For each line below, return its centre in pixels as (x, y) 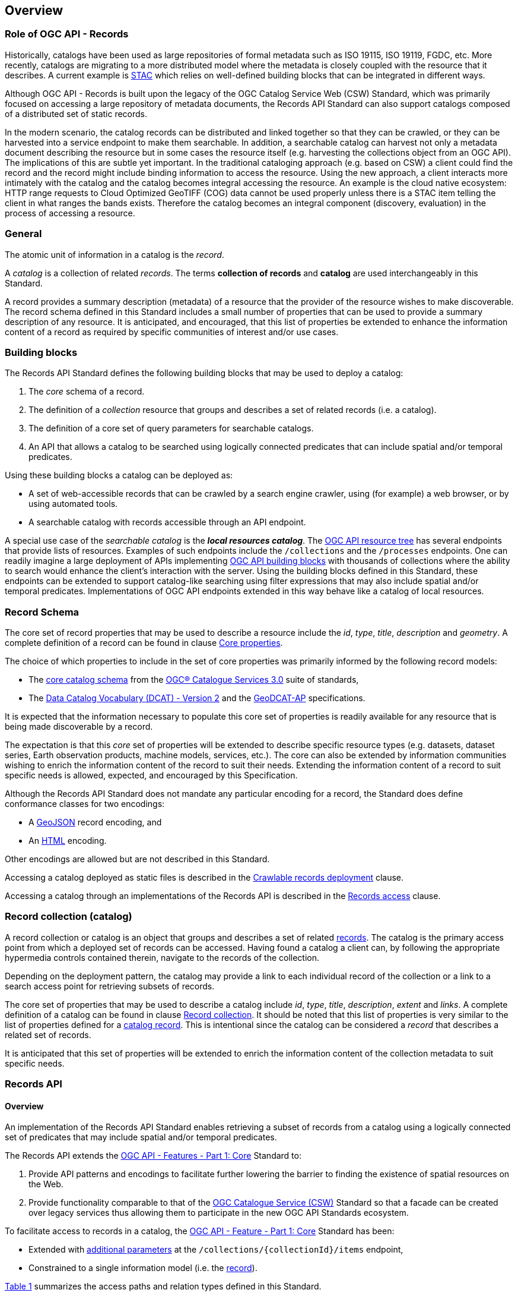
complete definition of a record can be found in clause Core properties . (144, 643)
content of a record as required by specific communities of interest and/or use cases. (172, 332)
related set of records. (48, 1035)
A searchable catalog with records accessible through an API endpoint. (167, 522)
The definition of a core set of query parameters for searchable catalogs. (171, 428)
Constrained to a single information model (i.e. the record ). (143, 1268)
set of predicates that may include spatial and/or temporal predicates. (141, 1137)
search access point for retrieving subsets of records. (110, 986)
